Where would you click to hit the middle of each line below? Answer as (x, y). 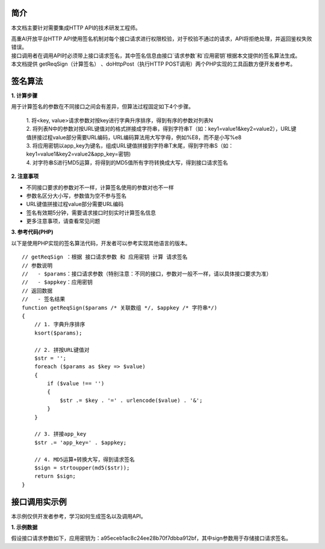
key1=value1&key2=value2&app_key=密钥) (79, 154)
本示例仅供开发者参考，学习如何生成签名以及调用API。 (79, 516)
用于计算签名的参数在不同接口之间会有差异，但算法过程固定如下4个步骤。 (103, 107)
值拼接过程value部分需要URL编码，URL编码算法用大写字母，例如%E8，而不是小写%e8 (134, 137)
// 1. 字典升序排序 (60, 325)
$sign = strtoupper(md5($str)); (82, 468)
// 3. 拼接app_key (60, 434)
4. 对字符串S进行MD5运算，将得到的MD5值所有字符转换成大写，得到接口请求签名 (127, 162)
